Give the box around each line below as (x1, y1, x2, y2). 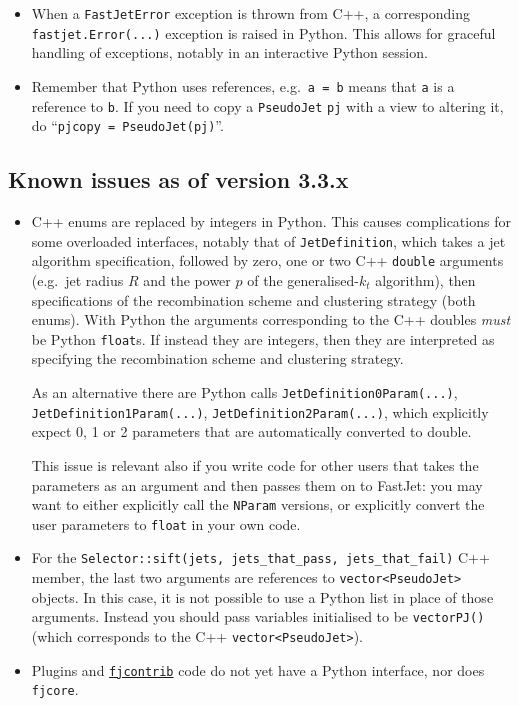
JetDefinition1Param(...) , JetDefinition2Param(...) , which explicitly (31, 401, 489, 422)
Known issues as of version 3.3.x (8, 164, 349, 195)
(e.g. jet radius (31, 269, 124, 290)
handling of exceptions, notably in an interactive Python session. (31, 42, 428, 63)
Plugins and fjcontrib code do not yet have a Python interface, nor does (31, 659, 485, 680)
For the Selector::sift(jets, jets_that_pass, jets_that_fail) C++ (31, 547, 490, 568)
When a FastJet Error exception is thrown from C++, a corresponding (31, 3, 470, 23)
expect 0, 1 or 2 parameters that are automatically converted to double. (31, 421, 472, 442)
